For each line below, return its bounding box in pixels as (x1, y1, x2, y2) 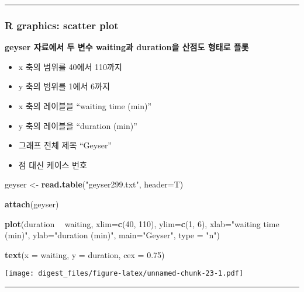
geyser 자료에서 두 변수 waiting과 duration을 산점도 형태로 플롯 (5, 41, 249, 53)
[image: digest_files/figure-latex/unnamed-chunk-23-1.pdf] (5, 269, 244, 278)
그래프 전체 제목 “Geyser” (18, 139, 112, 151)
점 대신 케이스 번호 (18, 158, 87, 171)
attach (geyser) (5, 197, 59, 210)
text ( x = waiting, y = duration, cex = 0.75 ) (5, 248, 165, 260)
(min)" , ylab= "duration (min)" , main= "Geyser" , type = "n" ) (5, 229, 220, 241)
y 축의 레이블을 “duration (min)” (18, 119, 137, 131)
